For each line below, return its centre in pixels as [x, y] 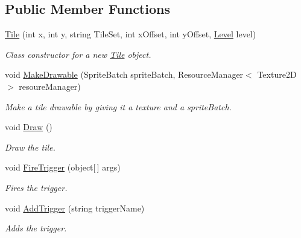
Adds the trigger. [36, 228]
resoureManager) [50, 86]
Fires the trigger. [36, 187]
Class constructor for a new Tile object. [78, 54]
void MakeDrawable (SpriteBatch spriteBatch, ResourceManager [124, 74]
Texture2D [277, 74]
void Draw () [29, 127]
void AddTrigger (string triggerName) [75, 208]
